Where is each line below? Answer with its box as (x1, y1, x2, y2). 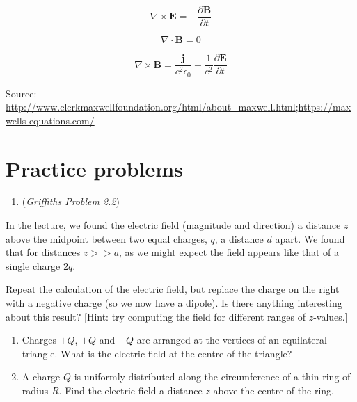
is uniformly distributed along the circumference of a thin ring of (74, 369, 351, 384)
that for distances (6, 245, 81, 259)
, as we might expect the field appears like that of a (119, 245, 339, 259)
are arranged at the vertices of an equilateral (136, 332, 327, 347)
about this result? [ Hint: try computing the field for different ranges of (6, 309, 306, 323)
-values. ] (313, 309, 348, 323)
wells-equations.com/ (6, 113, 95, 127)
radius (22, 383, 49, 398)
